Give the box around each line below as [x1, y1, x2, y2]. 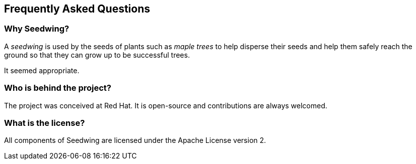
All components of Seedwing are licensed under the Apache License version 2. [4, 136, 266, 145]
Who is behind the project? [4, 83, 111, 93]
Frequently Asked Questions [4, 3, 151, 15]
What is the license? [4, 117, 85, 128]
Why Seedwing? [4, 24, 70, 34]
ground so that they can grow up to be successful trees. [4, 50, 190, 59]
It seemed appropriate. [4, 66, 80, 75]
